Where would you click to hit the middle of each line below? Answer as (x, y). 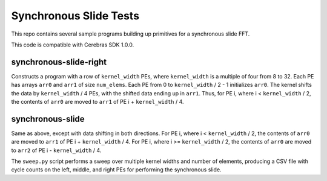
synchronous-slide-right (59, 62)
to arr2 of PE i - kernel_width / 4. (56, 150)
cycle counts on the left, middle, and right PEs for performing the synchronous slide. (116, 170)
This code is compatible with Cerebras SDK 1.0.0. (73, 45)
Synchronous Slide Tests (75, 16)
